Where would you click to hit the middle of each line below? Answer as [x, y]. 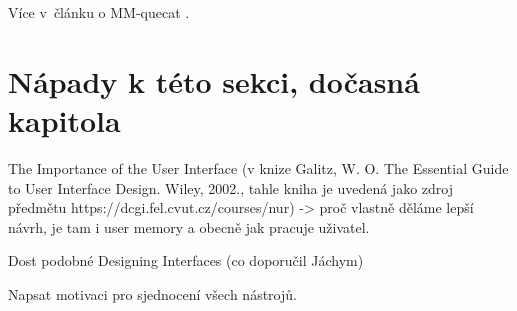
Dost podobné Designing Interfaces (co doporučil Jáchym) [186, 260]
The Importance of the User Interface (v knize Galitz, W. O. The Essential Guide [258, 167]
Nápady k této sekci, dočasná [214, 80]
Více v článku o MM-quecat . [99, 12]
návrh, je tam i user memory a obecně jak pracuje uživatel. [189, 226]
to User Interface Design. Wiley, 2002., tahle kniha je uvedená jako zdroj [230, 187]
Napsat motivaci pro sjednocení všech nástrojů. [152, 293]
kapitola [64, 119]
